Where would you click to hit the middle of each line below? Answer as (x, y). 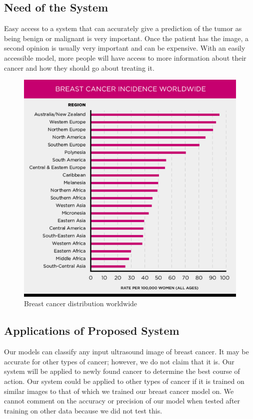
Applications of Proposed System (92, 331)
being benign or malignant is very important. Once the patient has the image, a (126, 38)
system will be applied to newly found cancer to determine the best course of (122, 371)
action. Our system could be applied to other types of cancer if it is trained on (124, 381)
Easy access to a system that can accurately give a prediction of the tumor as (123, 28)
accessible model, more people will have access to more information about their (125, 57)
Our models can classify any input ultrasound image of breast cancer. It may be (126, 352)
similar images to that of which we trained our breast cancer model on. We (119, 391)
